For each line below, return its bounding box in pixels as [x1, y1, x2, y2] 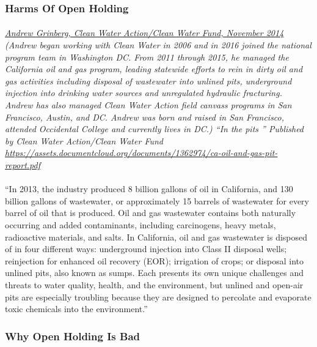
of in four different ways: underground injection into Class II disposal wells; [5, 242, 287, 255]
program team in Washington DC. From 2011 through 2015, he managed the [5, 50, 289, 63]
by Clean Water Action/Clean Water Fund [5, 134, 163, 147]
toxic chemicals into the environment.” [5, 302, 148, 315]
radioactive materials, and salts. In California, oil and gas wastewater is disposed [5, 230, 308, 243]
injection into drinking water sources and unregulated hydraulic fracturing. [5, 86, 282, 99]
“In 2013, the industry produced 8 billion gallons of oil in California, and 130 [5, 182, 293, 195]
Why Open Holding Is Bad [5, 328, 140, 343]
